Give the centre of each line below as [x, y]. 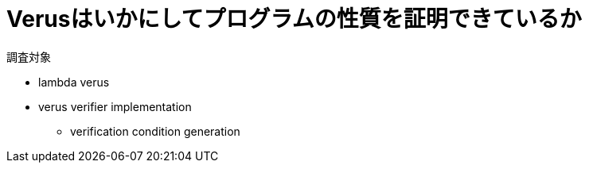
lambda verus [74, 82]
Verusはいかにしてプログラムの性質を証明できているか [294, 19]
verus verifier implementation [115, 106]
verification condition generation [155, 131]
